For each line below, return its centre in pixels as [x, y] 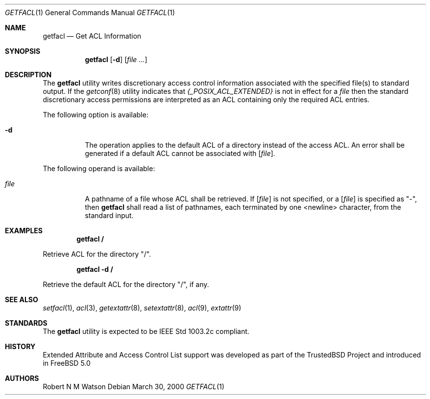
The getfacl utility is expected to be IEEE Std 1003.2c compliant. [146, 331]
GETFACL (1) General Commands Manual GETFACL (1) [90, 12]
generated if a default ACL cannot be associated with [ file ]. [180, 153]
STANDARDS [26, 323]
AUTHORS [22, 378]
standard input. [109, 215]
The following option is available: [96, 115]
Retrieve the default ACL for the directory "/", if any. [126, 284]
